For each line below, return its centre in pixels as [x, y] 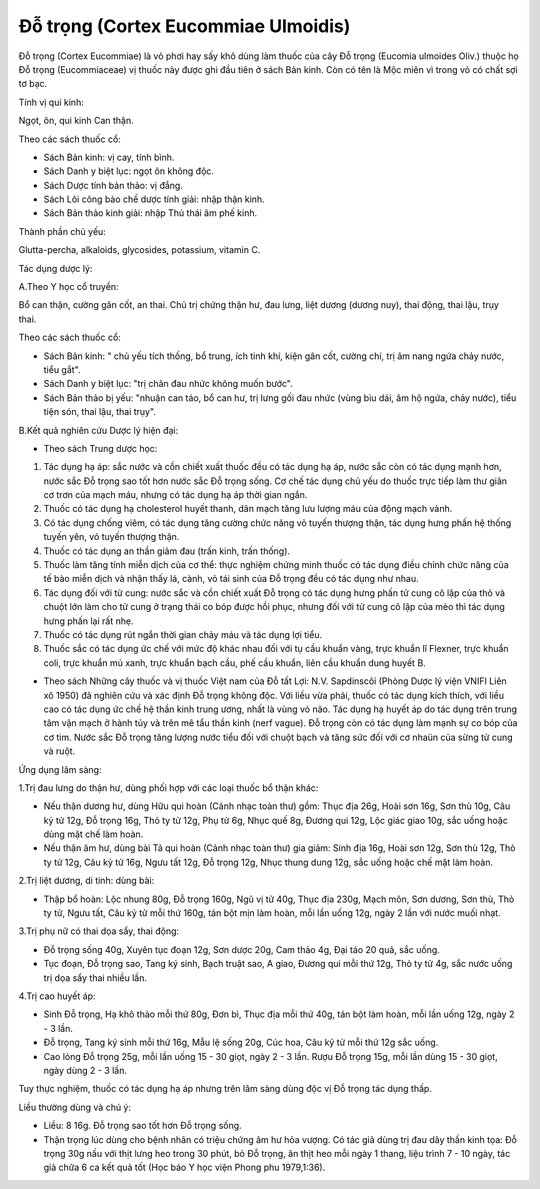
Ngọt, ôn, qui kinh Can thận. [76, 121]
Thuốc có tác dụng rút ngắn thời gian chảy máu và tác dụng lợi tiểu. [183, 634]
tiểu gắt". [62, 369]
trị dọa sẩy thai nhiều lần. [95, 977]
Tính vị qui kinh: [51, 102]
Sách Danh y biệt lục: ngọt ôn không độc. [129, 171]
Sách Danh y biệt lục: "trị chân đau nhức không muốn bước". [168, 384]
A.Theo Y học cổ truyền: [68, 287]
